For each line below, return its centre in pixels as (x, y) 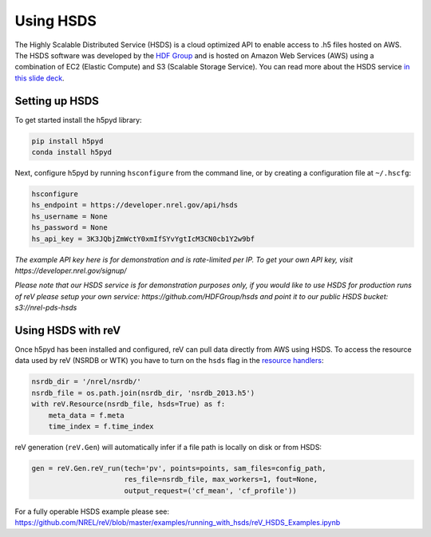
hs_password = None (69, 228)
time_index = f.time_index (101, 426)
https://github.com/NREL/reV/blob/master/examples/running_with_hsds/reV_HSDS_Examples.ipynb (178, 523)
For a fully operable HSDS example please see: (92, 511)
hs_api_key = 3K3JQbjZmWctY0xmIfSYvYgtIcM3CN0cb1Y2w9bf (143, 239)
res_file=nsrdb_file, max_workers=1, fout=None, (221, 480)
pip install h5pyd (67, 141)
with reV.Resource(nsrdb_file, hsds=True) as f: (129, 404)
